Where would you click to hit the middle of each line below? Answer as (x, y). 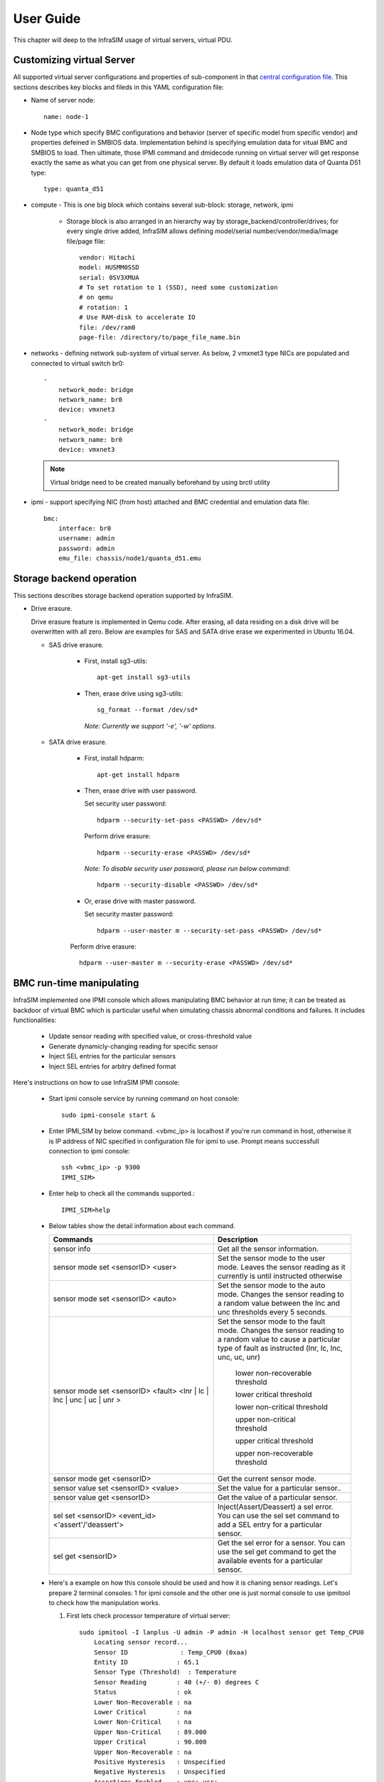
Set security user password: (126, 804)
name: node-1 (66, 117)
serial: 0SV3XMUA (109, 277)
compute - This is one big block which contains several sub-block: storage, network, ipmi (162, 205)
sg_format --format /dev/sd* (148, 710)
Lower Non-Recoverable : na (143, 1702)
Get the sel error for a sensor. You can (281, 1543)
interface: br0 (85, 528)
